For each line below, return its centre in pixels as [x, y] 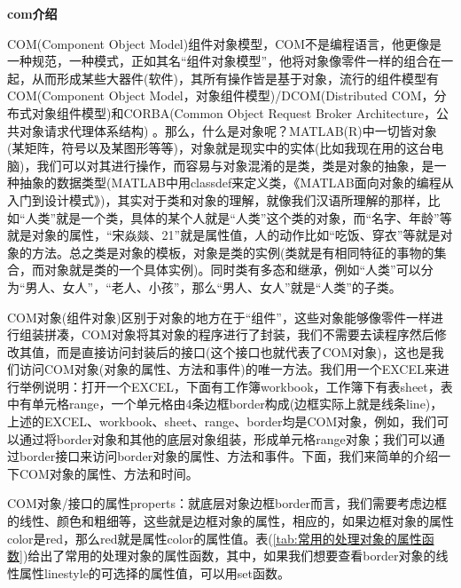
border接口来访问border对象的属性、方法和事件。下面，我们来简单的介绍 [229, 456]
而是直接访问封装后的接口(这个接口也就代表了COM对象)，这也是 [244, 351]
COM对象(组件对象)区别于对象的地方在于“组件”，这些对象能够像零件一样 [219, 317]
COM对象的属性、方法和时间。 [109, 473]
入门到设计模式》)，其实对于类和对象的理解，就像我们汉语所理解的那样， [218, 199]
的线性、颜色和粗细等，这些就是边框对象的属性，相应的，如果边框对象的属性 [230, 521]
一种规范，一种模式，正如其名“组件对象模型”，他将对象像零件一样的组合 [218, 61]
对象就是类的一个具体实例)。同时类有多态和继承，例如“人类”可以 [232, 270]
